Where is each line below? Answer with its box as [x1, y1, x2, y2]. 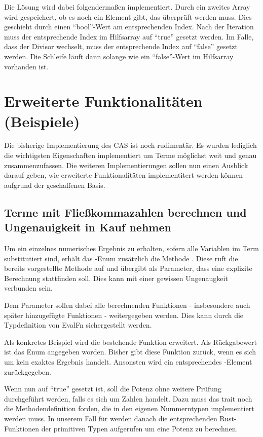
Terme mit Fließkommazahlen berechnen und [4, 204, 247, 220]
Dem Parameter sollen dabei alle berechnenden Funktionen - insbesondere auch [4, 300, 250, 310]
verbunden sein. [4, 283, 53, 293]
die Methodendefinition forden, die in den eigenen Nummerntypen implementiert [4, 403, 254, 414]
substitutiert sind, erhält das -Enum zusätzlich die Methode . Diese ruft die [4, 253, 238, 263]
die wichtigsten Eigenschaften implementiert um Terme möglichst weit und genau [4, 150, 257, 161]
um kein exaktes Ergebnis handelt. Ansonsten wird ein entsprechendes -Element [4, 356, 252, 367]
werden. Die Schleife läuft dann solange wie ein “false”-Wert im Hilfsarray [4, 51, 234, 61]
